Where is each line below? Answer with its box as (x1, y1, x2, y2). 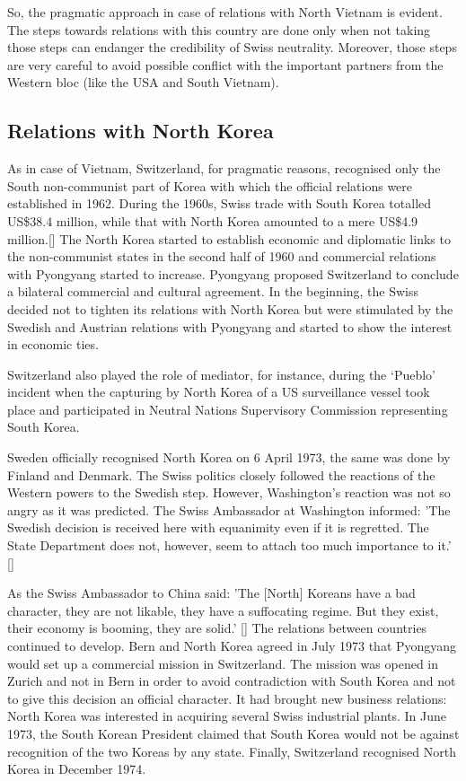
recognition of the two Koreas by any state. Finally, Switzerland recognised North (7, 742, 456, 760)
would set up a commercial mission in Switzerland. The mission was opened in (7, 654, 439, 672)
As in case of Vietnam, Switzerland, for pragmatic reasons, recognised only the (7, 159, 441, 178)
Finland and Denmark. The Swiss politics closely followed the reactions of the (7, 465, 435, 484)
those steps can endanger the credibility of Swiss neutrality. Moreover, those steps (7, 38, 457, 57)
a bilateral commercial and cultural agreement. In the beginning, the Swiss (7, 282, 419, 301)
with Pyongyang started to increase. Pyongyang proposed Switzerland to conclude (7, 264, 459, 283)
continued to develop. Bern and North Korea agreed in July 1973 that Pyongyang (7, 636, 457, 655)
